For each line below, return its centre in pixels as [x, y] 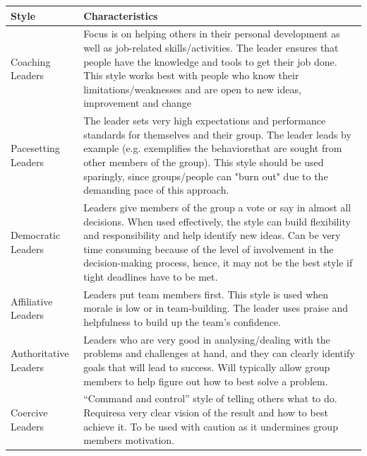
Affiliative [32, 301]
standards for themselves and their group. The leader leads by [217, 134]
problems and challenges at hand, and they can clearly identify [219, 353]
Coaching [31, 61]
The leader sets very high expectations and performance [205, 121]
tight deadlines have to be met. [151, 276]
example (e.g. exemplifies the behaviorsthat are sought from [213, 148]
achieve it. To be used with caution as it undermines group [211, 426]
